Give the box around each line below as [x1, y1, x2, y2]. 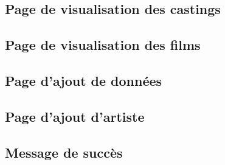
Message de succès [5, 142, 123, 161]
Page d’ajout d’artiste [5, 107, 145, 125]
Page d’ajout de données [5, 71, 162, 90]
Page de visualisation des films [5, 35, 201, 54]
